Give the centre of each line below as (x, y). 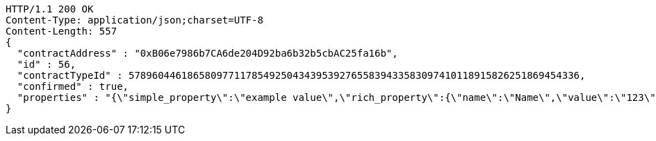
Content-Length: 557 (61, 31)
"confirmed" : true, (73, 86)
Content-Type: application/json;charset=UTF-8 (134, 20)
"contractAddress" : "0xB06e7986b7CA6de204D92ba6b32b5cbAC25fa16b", (207, 53)
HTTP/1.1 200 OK (50, 9)
